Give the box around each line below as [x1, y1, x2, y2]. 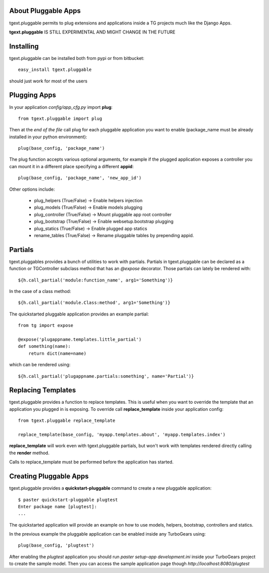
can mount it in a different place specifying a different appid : [9, 163, 134, 169]
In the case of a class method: [9, 288, 71, 294]
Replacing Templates [9, 386, 76, 394]
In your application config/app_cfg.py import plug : [9, 104, 113, 110]
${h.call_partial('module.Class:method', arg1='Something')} [18, 300, 170, 305]
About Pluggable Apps [9, 6, 81, 15]
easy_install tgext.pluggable [18, 67, 92, 72]
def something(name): [18, 343, 71, 349]
